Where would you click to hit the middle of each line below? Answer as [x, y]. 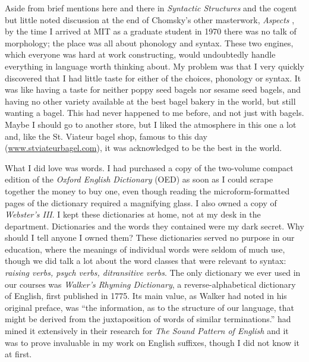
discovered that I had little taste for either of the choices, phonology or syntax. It [153, 78]
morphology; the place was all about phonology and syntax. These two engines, [149, 43]
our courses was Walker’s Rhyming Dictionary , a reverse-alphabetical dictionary [150, 284]
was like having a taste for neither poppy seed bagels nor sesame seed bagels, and [153, 89]
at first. [18, 354]
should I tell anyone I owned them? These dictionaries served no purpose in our [150, 237]
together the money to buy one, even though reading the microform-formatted [147, 191]
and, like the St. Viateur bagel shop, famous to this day [106, 136]
